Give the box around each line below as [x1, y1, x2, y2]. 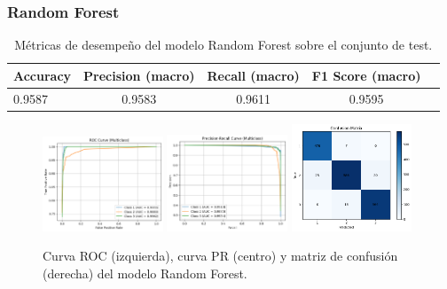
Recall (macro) [207, 66, 300, 84]
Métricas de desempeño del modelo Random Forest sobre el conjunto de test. [14, 35, 433, 54]
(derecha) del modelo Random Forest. [43, 263, 247, 282]
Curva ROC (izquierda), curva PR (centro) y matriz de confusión [43, 246, 398, 265]
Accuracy [13, 66, 72, 84]
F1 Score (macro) [311, 66, 421, 84]
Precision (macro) [83, 66, 195, 84]
